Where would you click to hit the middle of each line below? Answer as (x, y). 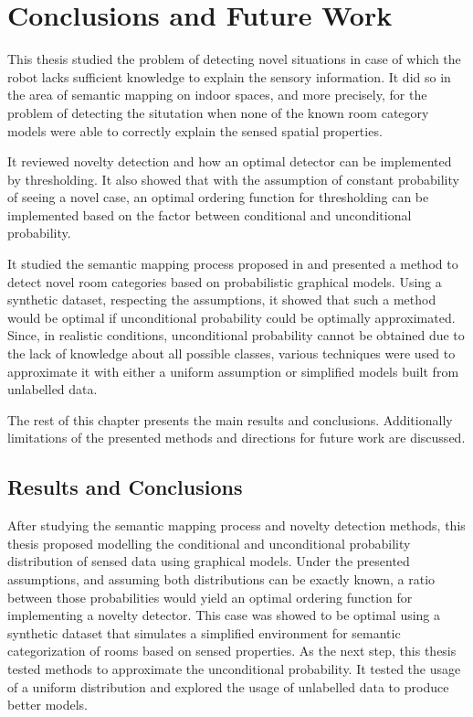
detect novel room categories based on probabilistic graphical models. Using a (225, 281)
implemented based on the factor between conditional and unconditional (210, 214)
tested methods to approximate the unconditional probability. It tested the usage (234, 668)
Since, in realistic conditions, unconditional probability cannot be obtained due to (236, 335)
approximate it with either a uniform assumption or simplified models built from (233, 371)
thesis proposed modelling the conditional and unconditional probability (209, 543)
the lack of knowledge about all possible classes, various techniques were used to (231, 353)
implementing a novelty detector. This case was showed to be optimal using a (224, 615)
